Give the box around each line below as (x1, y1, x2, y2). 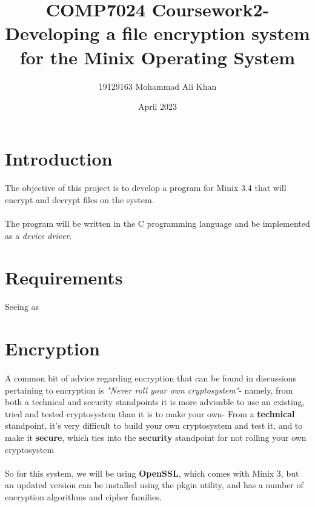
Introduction (5, 146, 113, 170)
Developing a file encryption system (5, 21, 310, 45)
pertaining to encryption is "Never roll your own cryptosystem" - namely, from (5, 383, 293, 396)
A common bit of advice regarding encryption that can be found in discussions (5, 371, 297, 384)
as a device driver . (5, 229, 72, 241)
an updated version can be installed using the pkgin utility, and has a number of (5, 478, 303, 491)
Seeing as (5, 300, 39, 313)
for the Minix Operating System (19, 44, 296, 69)
